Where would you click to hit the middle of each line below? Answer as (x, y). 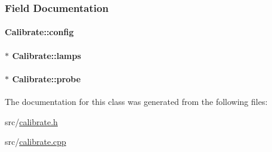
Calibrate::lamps (47, 55)
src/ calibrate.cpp (35, 142)
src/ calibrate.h (31, 121)
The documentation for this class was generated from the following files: (136, 102)
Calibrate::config (39, 32)
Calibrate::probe (47, 78)
